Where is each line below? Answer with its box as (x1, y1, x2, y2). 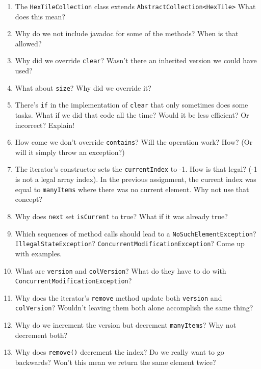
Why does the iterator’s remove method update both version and (15, 292, 222, 303)
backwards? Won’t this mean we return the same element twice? (15, 357, 216, 367)
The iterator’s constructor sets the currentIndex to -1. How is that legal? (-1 (15, 164, 257, 174)
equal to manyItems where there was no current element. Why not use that (15, 183, 249, 194)
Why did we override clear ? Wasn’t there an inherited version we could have (15, 55, 257, 66)
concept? (15, 194, 43, 204)
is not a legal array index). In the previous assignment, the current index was (15, 174, 256, 184)
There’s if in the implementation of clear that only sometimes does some (15, 99, 248, 110)
